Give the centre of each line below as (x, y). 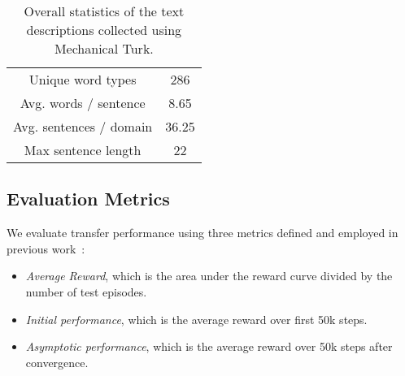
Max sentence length (83, 150)
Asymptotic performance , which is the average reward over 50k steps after (209, 346)
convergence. (57, 362)
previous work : (46, 248)
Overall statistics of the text (104, 11)
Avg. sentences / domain (83, 126)
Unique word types (83, 79)
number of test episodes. (86, 291)
